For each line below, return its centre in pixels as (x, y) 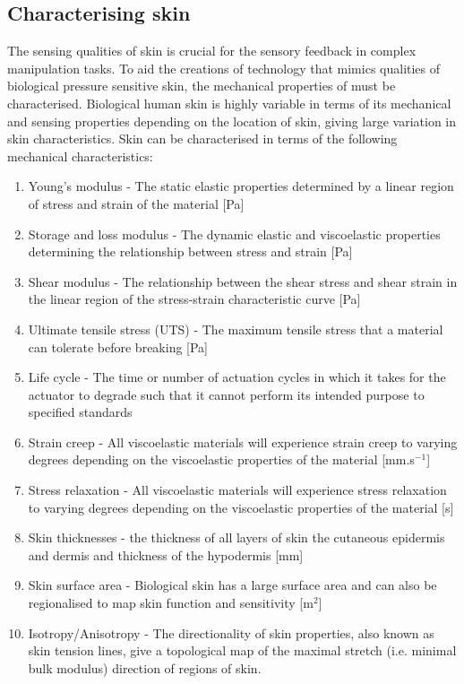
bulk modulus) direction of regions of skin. (145, 667)
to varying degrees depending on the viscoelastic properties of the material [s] (241, 507)
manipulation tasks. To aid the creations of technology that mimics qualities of (224, 68)
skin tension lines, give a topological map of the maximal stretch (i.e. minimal (242, 650)
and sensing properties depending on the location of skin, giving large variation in (232, 121)
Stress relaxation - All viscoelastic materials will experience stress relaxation (237, 490)
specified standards (80, 412)
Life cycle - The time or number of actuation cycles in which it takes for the (237, 377)
